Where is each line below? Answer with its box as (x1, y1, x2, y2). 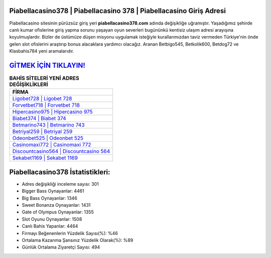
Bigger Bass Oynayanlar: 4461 (22, 188, 85, 194)
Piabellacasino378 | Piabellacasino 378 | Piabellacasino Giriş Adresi (9, 7, 226, 15)
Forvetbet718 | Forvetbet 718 (12, 102, 80, 109)
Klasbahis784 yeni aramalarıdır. (9, 48, 74, 54)
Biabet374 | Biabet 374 (12, 115, 66, 122)
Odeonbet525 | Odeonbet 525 (12, 135, 84, 142)
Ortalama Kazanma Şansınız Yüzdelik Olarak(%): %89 (22, 237, 133, 243)
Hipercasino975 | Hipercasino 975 (12, 108, 93, 115)
